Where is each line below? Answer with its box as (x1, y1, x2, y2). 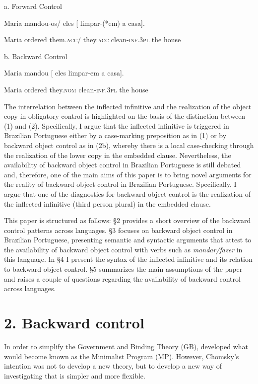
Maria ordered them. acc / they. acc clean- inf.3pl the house (4, 34, 181, 45)
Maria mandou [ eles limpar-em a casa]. (4, 68, 124, 78)
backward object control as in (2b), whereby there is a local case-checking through (4, 140, 254, 150)
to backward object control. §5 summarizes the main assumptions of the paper (4, 264, 243, 274)
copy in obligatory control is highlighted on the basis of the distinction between (4, 111, 246, 121)
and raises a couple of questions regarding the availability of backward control (4, 273, 241, 284)
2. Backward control (4, 312, 144, 333)
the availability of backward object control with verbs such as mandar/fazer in (4, 244, 243, 254)
